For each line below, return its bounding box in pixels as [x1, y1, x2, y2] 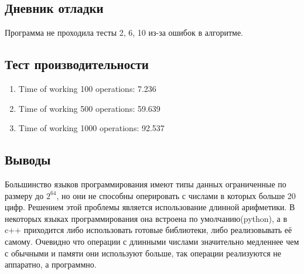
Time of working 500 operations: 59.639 [18, 102, 160, 114]
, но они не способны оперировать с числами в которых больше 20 [56, 189, 296, 201]
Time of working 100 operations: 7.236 [18, 83, 156, 94]
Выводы [5, 150, 51, 169]
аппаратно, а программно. [5, 258, 97, 270]
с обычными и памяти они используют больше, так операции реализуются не [5, 246, 282, 259]
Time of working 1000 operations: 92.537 [18, 122, 165, 134]
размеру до [5, 189, 44, 201]
